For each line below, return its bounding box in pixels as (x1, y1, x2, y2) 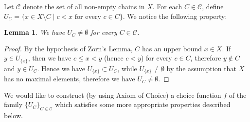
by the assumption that (166, 63, 236, 73)
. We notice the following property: (123, 11, 227, 21)
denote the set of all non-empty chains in (22, 1, 145, 11)
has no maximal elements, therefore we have (4, 74, 135, 84)
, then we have (28, 53, 71, 63)
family (4, 99, 23, 109)
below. (4, 110, 23, 121)
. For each (152, 1, 182, 11)
